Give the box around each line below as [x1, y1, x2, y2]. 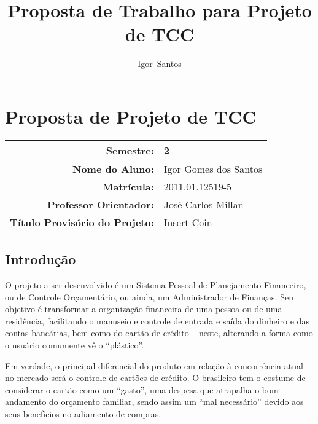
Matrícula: [102, 179, 154, 194]
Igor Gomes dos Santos [163, 161, 263, 176]
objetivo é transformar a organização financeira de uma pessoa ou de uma [5, 302, 282, 315]
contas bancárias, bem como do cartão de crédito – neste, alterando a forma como [5, 326, 313, 339]
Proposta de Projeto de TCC [5, 103, 257, 128]
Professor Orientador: [47, 197, 154, 211]
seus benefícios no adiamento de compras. [5, 407, 161, 420]
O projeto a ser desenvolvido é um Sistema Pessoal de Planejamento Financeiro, [5, 278, 306, 291]
